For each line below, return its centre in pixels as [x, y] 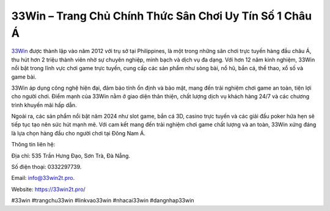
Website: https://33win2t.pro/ [48, 189]
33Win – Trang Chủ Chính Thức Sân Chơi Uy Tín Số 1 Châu [161, 16]
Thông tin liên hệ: [33, 145]
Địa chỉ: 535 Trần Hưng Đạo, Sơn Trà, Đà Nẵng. [71, 156]
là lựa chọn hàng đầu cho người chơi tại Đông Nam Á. [79, 133]
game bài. [24, 77]
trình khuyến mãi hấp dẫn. [44, 105]
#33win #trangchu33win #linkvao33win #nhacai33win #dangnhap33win [103, 201]
